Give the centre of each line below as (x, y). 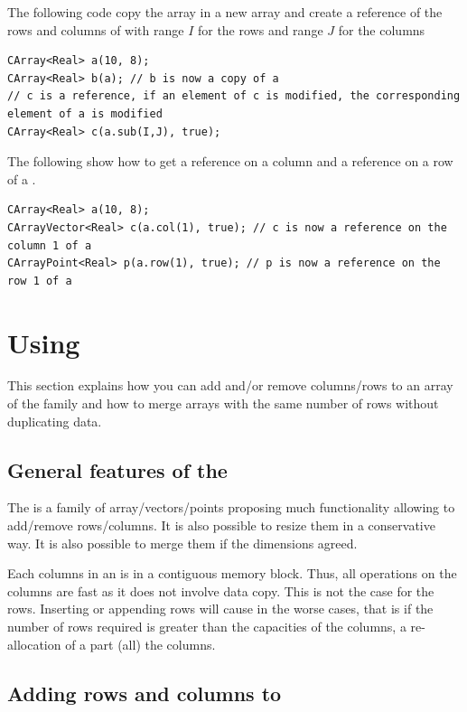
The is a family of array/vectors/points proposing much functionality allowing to (231, 507)
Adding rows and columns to (145, 693)
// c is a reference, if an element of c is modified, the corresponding (234, 96)
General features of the (117, 469)
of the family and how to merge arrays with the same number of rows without (223, 403)
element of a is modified (85, 113)
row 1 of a (40, 281)
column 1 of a (50, 245)
